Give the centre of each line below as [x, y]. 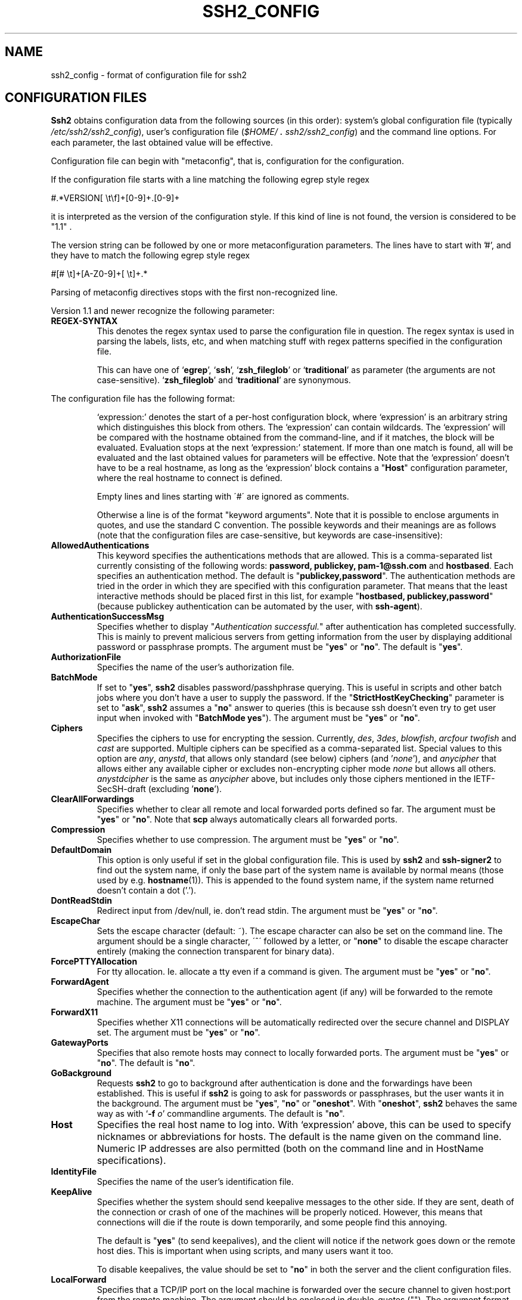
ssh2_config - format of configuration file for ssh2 [149, 75]
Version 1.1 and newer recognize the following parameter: [163, 311]
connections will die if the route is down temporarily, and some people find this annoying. [272, 1222]
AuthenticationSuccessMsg [108, 617]
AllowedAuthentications [100, 546]
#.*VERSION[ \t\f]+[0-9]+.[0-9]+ [115, 198]
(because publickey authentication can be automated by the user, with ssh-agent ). [260, 606]
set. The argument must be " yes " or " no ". [178, 1033]
